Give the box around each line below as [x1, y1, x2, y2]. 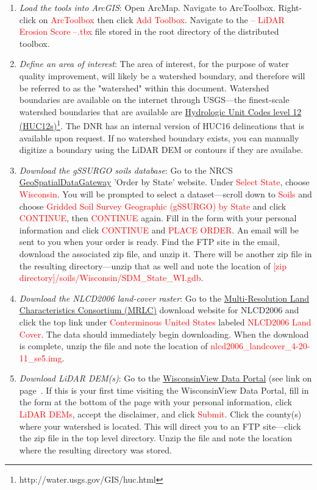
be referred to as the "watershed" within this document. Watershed [19, 81, 269, 94]
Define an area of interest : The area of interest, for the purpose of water [19, 57, 289, 70]
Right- [278, 1, 302, 13]
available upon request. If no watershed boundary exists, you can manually [19, 131, 299, 144]
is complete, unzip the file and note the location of [19, 339, 208, 352]
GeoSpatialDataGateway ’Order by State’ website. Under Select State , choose [19, 176, 310, 188]
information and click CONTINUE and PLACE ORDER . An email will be [19, 223, 299, 236]
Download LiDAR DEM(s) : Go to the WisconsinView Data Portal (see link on [19, 372, 312, 385]
